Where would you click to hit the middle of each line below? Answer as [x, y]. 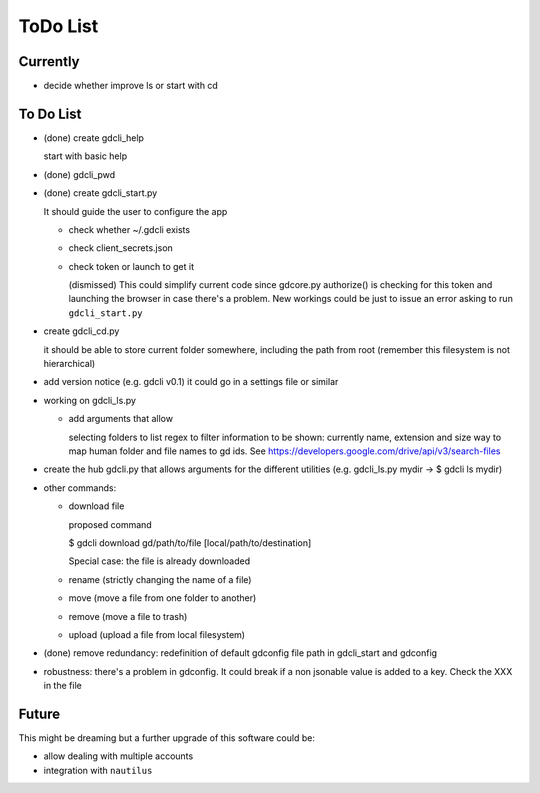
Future [39, 713]
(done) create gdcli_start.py [100, 193]
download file [96, 506]
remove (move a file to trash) [128, 616]
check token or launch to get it [131, 266]
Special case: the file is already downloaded [159, 561]
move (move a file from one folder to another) [162, 598]
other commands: [80, 487]
